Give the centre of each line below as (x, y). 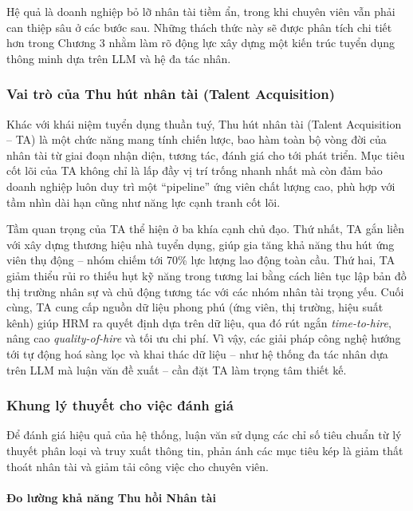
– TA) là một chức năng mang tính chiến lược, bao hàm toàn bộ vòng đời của (197, 139)
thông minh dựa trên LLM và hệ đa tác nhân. (119, 58)
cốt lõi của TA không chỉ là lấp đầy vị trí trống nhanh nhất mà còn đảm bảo (195, 170)
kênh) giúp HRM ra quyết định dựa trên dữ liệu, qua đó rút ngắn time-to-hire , (199, 322)
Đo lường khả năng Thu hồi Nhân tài (111, 497)
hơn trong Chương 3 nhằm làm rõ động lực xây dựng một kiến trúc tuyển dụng (201, 43)
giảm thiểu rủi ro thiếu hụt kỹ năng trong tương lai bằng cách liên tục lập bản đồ (206, 275)
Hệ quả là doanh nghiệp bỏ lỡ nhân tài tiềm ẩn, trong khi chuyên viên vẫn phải (201, 11)
